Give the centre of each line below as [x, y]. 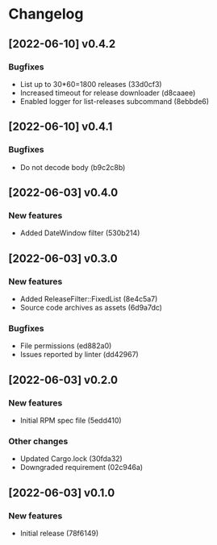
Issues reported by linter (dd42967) [79, 355]
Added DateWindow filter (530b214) [80, 233]
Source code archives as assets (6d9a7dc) [91, 307]
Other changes [38, 441]
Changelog [46, 14]
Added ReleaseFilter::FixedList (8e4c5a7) [89, 298]
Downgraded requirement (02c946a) [81, 468]
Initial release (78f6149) [59, 533]
